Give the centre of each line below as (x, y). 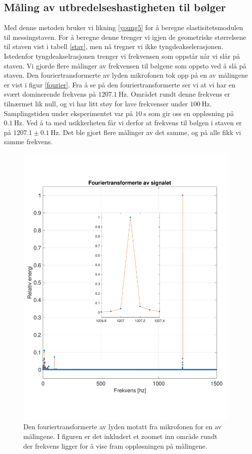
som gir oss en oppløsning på (191, 113)
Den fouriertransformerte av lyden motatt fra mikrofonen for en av (122, 427)
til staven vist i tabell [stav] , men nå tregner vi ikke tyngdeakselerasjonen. (114, 46)
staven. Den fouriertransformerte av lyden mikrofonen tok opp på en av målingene (126, 75)
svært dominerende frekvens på (50, 94)
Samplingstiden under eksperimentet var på (69, 113)
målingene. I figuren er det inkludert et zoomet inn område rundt (120, 436)
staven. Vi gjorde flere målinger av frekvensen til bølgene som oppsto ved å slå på (125, 65)
